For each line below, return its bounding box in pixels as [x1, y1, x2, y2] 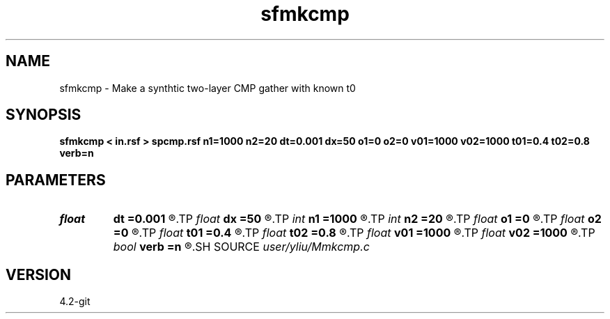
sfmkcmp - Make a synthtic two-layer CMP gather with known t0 [59, 81, 356, 94]
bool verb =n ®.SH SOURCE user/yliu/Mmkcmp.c [113, 240, 370, 254]
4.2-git [59, 295, 91, 308]
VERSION [6, 265, 72, 283]
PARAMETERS [6, 171, 106, 189]
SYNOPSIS [6, 106, 81, 124]
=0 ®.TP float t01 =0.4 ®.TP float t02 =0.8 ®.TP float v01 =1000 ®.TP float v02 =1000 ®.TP [113, 226, 595, 240]
